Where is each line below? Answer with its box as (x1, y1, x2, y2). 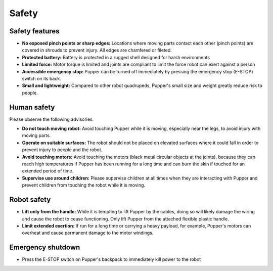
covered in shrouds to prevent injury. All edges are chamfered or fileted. (22, 47, 172, 53)
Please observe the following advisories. (9, 116, 94, 122)
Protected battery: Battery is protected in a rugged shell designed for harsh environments (22, 54, 210, 60)
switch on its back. (22, 76, 61, 82)
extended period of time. (22, 168, 74, 174)
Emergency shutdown (9, 243, 80, 252)
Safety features (9, 27, 60, 35)
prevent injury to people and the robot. (22, 147, 103, 153)
